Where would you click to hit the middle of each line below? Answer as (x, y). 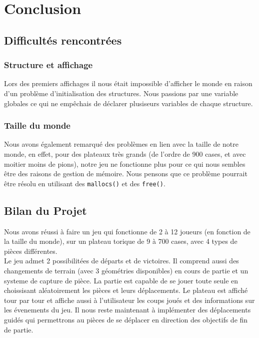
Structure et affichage (48, 65)
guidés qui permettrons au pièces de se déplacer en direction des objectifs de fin (126, 319)
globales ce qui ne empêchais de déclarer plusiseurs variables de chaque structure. (128, 103)
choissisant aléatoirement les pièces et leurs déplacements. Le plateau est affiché (126, 290)
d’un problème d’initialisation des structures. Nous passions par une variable (121, 93)
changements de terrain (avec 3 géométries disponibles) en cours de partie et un (126, 270)
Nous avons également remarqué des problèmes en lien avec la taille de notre (121, 144)
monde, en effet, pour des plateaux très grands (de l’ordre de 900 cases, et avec (125, 153)
